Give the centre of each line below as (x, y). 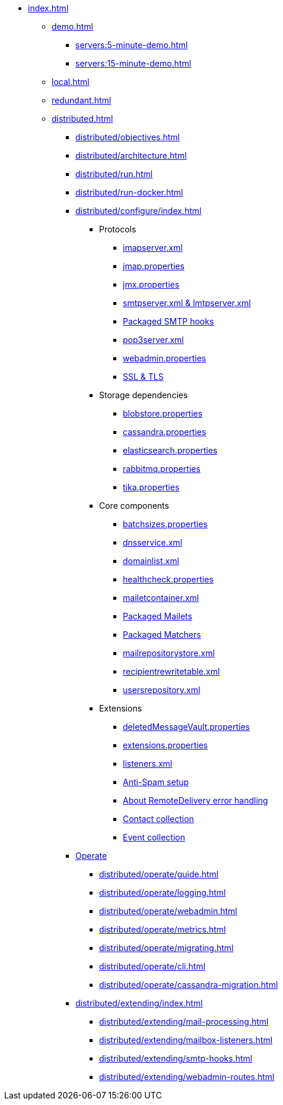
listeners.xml (148, 764)
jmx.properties (151, 284)
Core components (134, 506)
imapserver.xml (153, 248)
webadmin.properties (165, 358)
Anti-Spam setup (156, 782)
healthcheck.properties (168, 579)
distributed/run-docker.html (129, 192)
